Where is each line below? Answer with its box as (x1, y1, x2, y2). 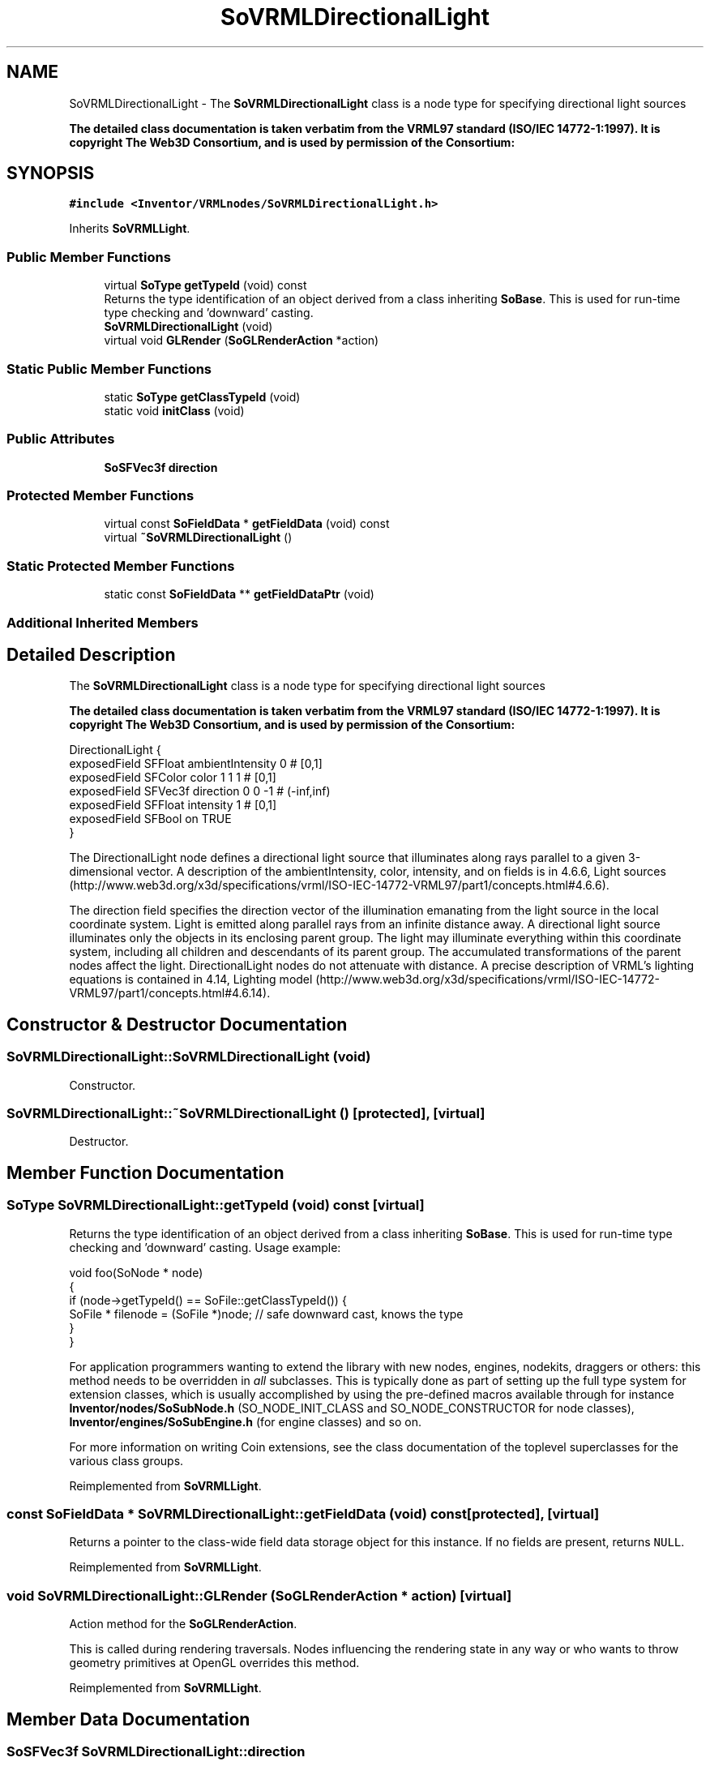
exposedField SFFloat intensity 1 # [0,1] (69, 798, 277, 812)
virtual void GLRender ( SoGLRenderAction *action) (104, 333, 379, 348)
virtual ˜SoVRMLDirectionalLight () (104, 530, 293, 545)
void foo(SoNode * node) (69, 1265, 203, 1279)
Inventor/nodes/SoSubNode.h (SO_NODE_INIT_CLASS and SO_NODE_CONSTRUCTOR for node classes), (69, 1400, 635, 1415)
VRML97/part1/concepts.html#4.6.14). (69, 986, 271, 1001)
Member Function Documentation (6, 1162, 284, 1183)
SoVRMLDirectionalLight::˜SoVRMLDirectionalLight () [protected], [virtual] (6, 1105, 485, 1121)
